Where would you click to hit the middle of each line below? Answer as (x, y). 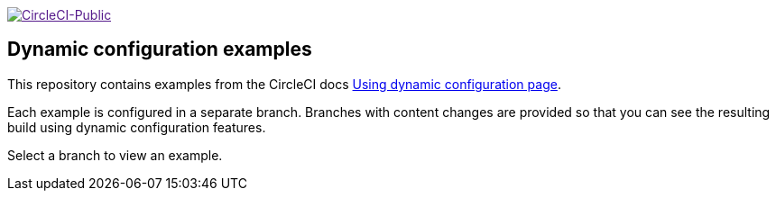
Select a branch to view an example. (115, 155)
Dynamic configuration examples (160, 49)
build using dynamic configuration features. (137, 127)
